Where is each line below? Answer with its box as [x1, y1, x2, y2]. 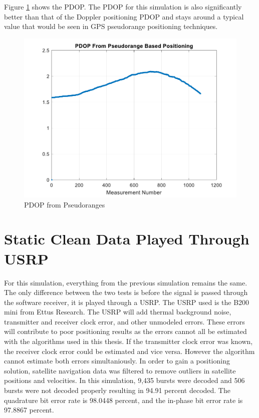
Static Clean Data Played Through [4, 228, 249, 249]
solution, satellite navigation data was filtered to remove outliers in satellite [4, 365, 236, 375]
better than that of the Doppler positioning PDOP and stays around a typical [4, 11, 244, 21]
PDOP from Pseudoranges [24, 199, 105, 209]
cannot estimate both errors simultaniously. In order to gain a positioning [4, 355, 230, 366]
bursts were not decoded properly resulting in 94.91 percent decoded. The [4, 385, 230, 395]
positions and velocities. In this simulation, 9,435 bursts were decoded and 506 [4, 375, 245, 385]
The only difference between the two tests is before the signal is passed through [4, 287, 248, 297]
